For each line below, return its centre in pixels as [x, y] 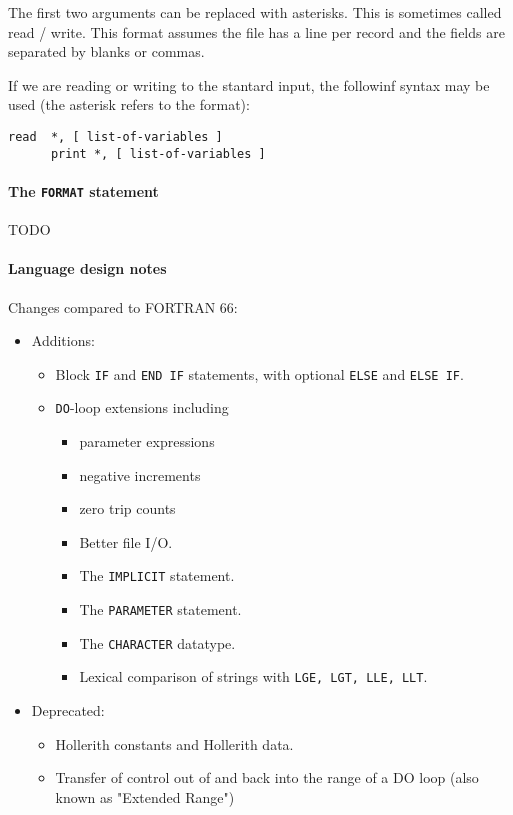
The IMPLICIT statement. [157, 575]
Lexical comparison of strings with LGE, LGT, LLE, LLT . [253, 676]
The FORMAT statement [83, 190]
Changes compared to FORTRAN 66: [123, 306]
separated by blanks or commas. [106, 51]
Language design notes [87, 268]
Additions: [63, 340]
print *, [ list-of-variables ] [158, 153]
